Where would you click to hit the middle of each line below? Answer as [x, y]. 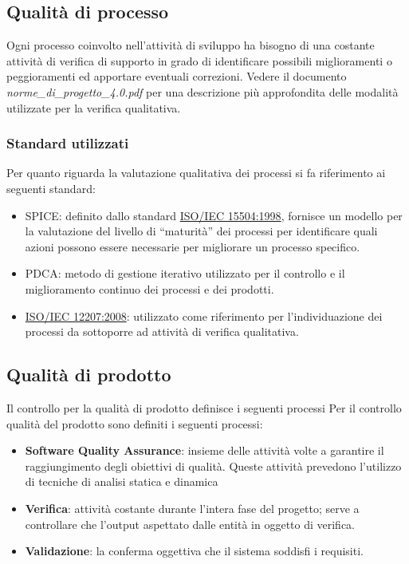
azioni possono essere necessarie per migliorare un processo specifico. [193, 246]
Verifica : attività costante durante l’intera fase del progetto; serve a [192, 508]
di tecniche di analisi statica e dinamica [122, 481]
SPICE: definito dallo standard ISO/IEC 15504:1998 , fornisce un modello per [214, 215]
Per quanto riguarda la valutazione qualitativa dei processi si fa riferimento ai [196, 173]
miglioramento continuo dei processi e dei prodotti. [149, 288]
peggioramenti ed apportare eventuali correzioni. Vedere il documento [177, 76]
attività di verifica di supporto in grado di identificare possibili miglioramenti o [199, 60]
